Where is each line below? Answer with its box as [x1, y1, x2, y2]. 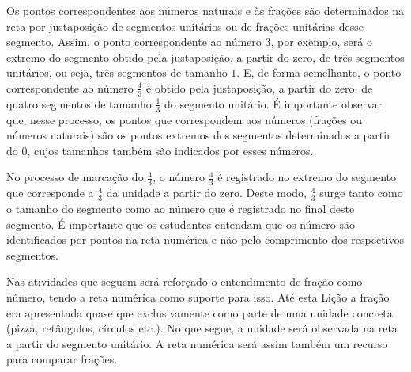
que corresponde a [6, 184, 94, 201]
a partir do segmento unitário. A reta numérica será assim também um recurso [6, 335, 388, 351]
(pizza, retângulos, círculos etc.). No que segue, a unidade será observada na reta [6, 320, 398, 336]
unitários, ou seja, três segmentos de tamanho [6, 64, 228, 81]
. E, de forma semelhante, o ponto [236, 64, 402, 81]
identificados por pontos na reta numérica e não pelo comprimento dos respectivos [6, 231, 405, 248]
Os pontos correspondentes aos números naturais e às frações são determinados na [6, 2, 405, 18]
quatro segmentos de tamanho [6, 95, 152, 112]
